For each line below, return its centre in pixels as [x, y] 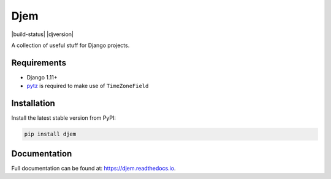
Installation [33, 104]
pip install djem [50, 134]
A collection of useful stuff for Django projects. [70, 45]
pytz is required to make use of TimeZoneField [88, 86]
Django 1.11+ [42, 77]
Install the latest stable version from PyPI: [64, 118]
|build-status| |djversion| [42, 34]
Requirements [39, 63]
